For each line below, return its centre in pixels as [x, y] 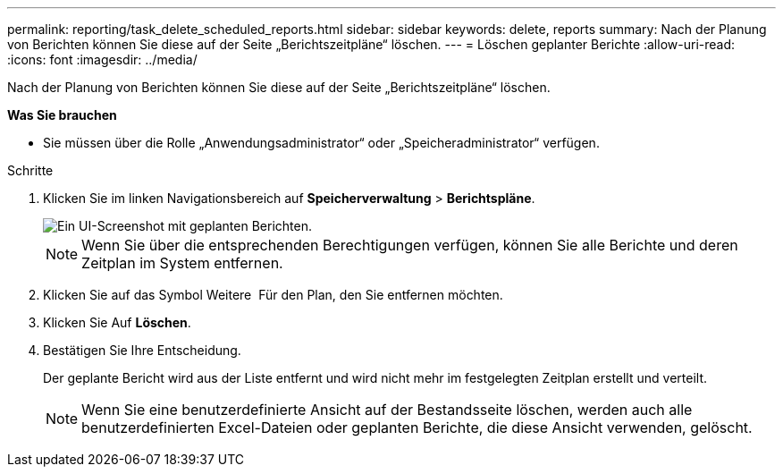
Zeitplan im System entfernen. [182, 263]
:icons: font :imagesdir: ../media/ [102, 59]
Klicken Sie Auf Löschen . [117, 322]
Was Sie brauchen [62, 115]
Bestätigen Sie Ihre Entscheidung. [142, 350]
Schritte [30, 170]
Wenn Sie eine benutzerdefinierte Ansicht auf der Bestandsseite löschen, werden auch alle [387, 410]
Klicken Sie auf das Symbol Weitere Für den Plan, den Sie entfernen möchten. [273, 295]
